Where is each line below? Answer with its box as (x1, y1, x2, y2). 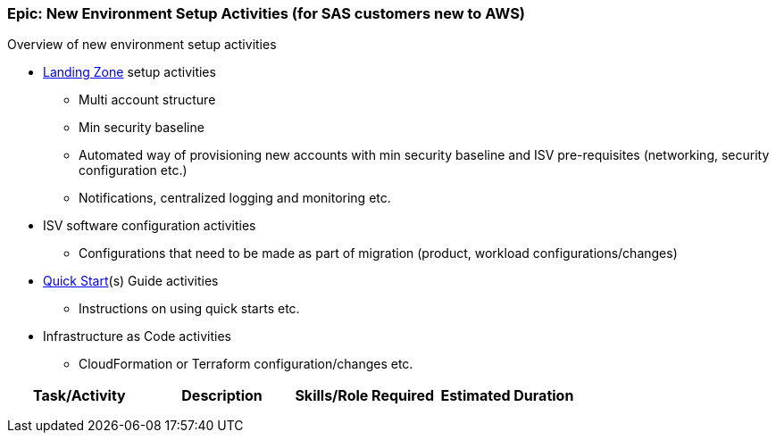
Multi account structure (79, 92, 216, 108)
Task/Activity (32, 386, 126, 405)
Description (181, 386, 263, 405)
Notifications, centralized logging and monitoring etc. (79, 190, 391, 206)
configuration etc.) (79, 162, 188, 178)
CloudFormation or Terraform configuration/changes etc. (79, 356, 413, 372)
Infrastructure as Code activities (43, 328, 231, 345)
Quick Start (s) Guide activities (43, 273, 219, 289)
